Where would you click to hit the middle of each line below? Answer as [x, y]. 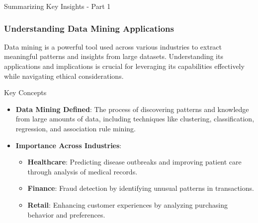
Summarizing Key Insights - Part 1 [57, 6]
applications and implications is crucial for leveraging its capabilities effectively [124, 66]
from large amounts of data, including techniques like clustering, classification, [135, 119]
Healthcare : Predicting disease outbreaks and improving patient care [134, 162]
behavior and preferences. [66, 214]
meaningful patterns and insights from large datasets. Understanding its [114, 56]
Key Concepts [25, 92]
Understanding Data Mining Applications [89, 28]
